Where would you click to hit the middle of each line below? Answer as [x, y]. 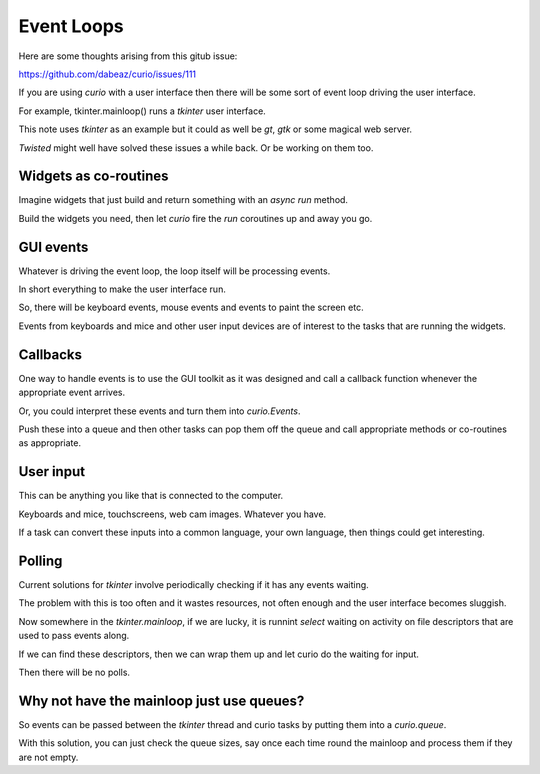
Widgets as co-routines [93, 176]
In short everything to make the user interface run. [122, 289]
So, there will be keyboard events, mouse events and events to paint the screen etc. [191, 307]
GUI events [53, 246]
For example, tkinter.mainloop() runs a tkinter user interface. [142, 111]
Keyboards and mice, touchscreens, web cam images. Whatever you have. [172, 514]
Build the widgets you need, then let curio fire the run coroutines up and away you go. [195, 218]
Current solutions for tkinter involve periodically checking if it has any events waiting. [193, 584]
